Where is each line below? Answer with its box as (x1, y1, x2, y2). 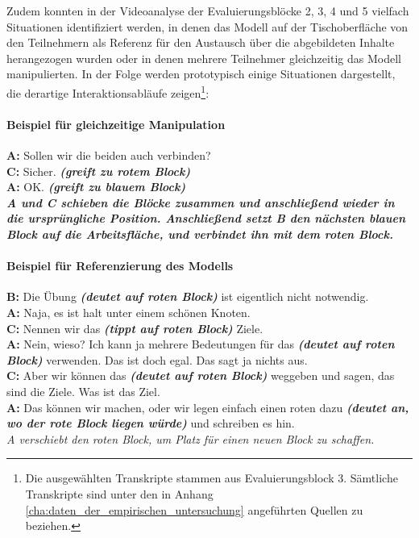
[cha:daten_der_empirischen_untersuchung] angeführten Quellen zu (25, 501, 363, 518)
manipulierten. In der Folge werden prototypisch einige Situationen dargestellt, (6, 65, 396, 82)
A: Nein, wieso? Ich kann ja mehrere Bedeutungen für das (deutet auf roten (6, 336, 395, 352)
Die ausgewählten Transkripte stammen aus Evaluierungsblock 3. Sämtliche (25, 469, 398, 486)
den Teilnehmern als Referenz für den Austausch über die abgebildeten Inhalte (6, 34, 395, 51)
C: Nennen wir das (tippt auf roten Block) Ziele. (6, 319, 263, 336)
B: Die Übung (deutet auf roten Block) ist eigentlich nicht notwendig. (6, 288, 369, 305)
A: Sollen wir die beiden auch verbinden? (6, 147, 211, 164)
